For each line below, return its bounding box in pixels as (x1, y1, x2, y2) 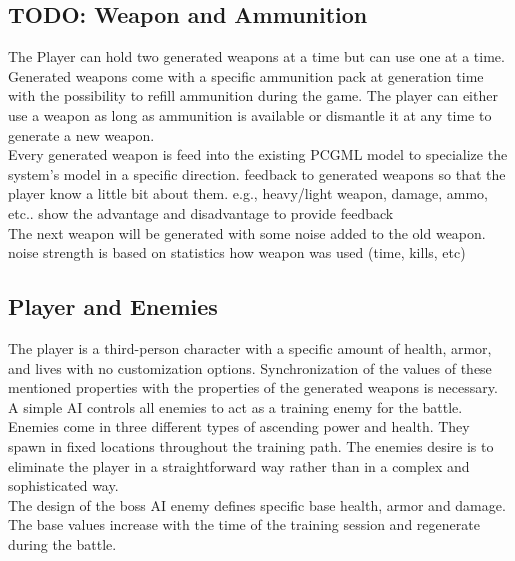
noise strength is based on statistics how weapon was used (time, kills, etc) (8, 242, 466, 263)
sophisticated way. (8, 475, 119, 496)
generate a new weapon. (8, 124, 155, 145)
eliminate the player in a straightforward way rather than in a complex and (8, 455, 470, 476)
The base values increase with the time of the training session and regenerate (8, 514, 480, 535)
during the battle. (8, 533, 117, 554)
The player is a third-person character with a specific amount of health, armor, (8, 337, 492, 358)
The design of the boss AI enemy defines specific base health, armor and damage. (8, 494, 506, 515)
